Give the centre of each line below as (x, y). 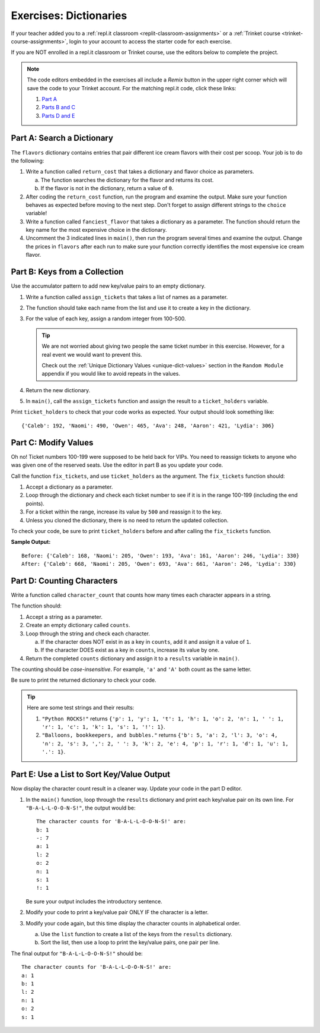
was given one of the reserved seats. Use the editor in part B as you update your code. (117, 465)
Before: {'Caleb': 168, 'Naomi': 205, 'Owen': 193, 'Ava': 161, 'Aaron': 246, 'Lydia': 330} (161, 555)
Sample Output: (31, 542)
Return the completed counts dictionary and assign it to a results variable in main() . (133, 658)
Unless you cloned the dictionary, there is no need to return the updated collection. (127, 520)
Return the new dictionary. (58, 390)
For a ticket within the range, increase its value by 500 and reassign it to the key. (124, 512)
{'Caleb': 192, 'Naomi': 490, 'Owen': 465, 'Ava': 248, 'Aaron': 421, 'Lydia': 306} (148, 426)
